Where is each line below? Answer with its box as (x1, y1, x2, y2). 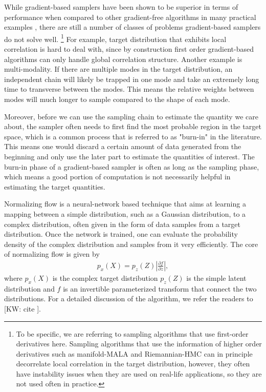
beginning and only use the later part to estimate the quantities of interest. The (4, 151, 255, 161)
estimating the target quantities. (4, 181, 105, 192)
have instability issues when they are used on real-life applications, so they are (16, 368, 262, 379)
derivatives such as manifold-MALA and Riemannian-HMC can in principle (16, 348, 253, 359)
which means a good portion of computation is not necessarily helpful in (4, 171, 231, 182)
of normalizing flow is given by (4, 249, 100, 259)
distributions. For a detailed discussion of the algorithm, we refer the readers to (4, 293, 253, 304)
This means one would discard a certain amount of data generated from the (4, 141, 241, 152)
